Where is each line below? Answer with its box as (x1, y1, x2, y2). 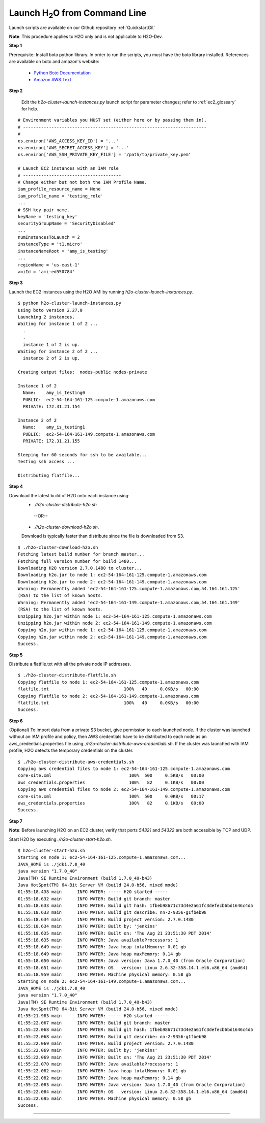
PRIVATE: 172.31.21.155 (23, 438, 80, 444)
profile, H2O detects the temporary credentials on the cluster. (9, 747, 133, 753)
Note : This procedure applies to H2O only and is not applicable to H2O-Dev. (9, 33, 163, 39)
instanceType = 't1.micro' (18, 241, 83, 247)
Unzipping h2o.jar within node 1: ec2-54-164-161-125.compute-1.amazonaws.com (18, 613, 212, 619)
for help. (21, 106, 39, 112)
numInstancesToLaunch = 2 (18, 234, 80, 240)
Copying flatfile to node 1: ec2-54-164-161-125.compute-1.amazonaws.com (18, 679, 199, 685)
